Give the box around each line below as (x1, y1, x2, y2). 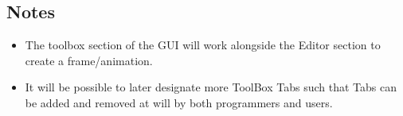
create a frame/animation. (25, 52, 153, 68)
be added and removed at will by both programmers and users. (25, 94, 333, 110)
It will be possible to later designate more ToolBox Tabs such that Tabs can (25, 79, 397, 95)
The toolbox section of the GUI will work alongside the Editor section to (25, 37, 381, 53)
